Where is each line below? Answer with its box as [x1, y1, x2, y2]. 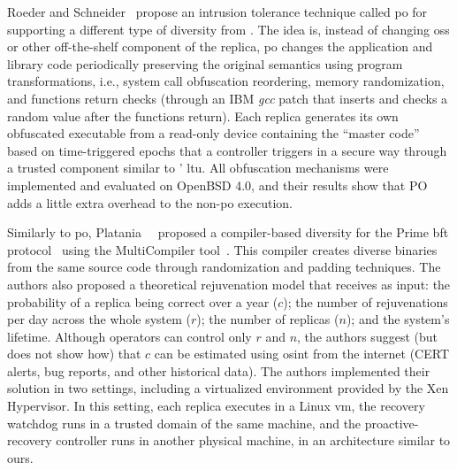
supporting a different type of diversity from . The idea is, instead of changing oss [7, 19, 450, 38]
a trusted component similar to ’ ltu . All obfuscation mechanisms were [7, 158, 389, 177]
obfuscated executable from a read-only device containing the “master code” [7, 124, 420, 143]
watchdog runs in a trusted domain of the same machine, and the [7, 413, 362, 432]
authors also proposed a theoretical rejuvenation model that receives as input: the [7, 274, 451, 293]
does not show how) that [7, 344, 141, 363]
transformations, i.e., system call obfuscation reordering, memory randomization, [7, 72, 445, 90]
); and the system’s [346, 310, 450, 328]
